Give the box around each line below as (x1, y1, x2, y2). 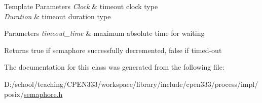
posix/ (4, 88, 24, 99)
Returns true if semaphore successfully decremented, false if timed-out (4, 44, 222, 55)
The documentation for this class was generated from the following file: (4, 62, 224, 72)
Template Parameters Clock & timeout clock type (4, 1, 158, 11)
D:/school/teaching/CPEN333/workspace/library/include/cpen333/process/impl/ (4, 78, 258, 89)
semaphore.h (23, 88, 63, 99)
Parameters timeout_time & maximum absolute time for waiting (4, 28, 205, 38)
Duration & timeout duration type (4, 11, 111, 21)
